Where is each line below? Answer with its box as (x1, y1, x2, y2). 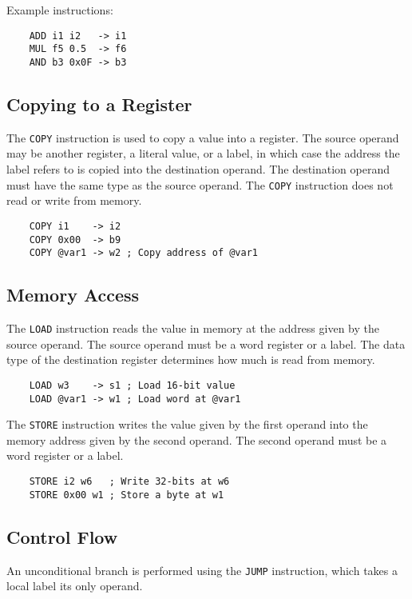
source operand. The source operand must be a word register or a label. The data (6, 335, 406, 352)
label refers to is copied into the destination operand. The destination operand (6, 161, 390, 178)
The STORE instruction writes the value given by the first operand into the (6, 416, 368, 433)
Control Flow (6, 524, 118, 549)
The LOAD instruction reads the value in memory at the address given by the (6, 320, 379, 337)
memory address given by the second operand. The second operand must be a (6, 431, 387, 448)
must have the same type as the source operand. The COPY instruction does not (6, 176, 394, 193)
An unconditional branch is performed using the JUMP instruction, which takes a (6, 561, 398, 578)
